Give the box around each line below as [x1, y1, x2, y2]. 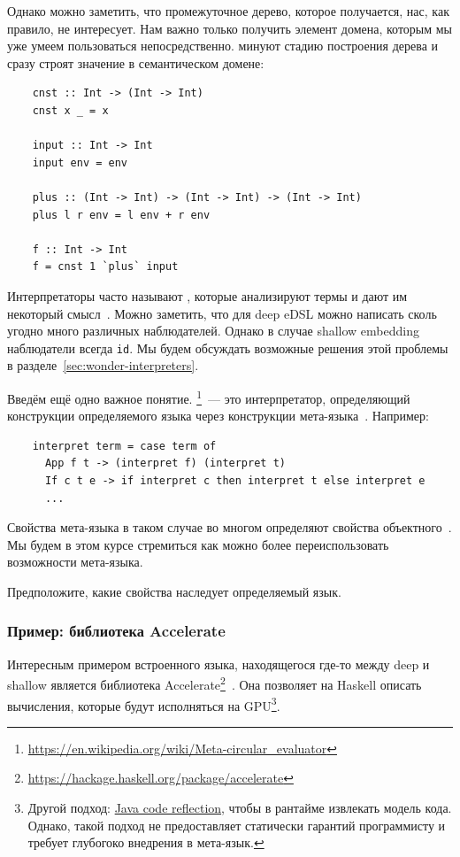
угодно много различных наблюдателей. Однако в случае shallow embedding [7, 321, 419, 340]
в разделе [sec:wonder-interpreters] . [7, 356, 199, 374]
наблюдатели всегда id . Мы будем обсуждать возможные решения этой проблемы [7, 338, 448, 357]
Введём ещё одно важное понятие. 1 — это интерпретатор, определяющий [7, 386, 410, 407]
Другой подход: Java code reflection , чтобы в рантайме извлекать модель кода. [27, 799, 452, 817]
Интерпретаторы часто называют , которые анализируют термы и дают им [7, 286, 408, 305]
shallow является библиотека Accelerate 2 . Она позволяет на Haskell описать [7, 673, 422, 693]
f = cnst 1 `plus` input [32, 260, 179, 274]
